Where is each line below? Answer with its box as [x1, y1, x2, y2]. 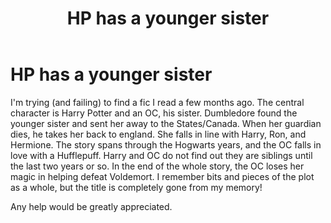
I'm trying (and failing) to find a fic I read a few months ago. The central [10, 96, 305, 108]
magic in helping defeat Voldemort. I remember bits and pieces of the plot [10, 170, 315, 182]
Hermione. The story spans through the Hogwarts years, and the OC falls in [10, 138, 322, 151]
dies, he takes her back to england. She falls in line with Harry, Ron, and [10, 128, 307, 140]
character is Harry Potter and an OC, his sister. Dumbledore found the [10, 107, 298, 119]
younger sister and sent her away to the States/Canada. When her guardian [10, 117, 322, 129]
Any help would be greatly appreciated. [10, 200, 173, 212]
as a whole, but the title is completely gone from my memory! [10, 181, 263, 193]
